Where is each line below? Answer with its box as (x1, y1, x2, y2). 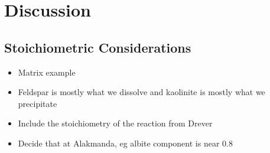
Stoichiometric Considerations (4, 38, 191, 56)
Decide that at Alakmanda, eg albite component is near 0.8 (18, 136, 233, 149)
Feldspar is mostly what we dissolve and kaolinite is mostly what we (18, 86, 265, 98)
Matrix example (18, 66, 76, 78)
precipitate (18, 97, 57, 109)
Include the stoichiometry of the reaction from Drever (18, 117, 213, 129)
